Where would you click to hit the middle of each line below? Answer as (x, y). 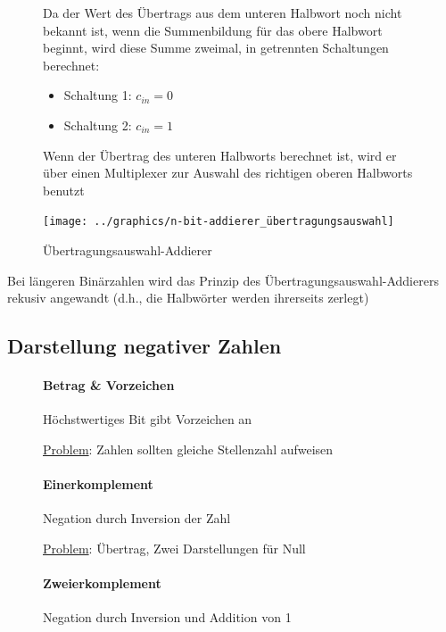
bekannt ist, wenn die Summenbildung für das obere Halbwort (213, 30)
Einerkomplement (98, 484)
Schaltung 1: (98, 95)
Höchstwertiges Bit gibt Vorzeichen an (148, 419)
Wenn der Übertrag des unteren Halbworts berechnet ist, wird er (220, 155)
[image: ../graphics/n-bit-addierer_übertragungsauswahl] (219, 222)
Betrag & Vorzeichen (109, 385)
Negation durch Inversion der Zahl (137, 518)
